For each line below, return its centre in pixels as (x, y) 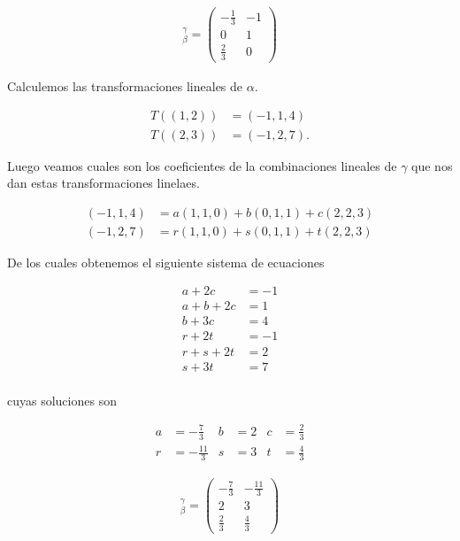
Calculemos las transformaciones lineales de (125, 85)
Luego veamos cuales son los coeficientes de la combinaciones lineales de (202, 165)
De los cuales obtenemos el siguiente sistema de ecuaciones (166, 262)
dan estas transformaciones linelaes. (103, 183)
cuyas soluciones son (62, 400)
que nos (432, 165)
